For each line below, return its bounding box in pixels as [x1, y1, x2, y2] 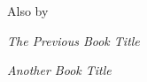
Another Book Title [7, 61, 112, 79]
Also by [7, 2, 49, 19]
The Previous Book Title [7, 31, 140, 49]
